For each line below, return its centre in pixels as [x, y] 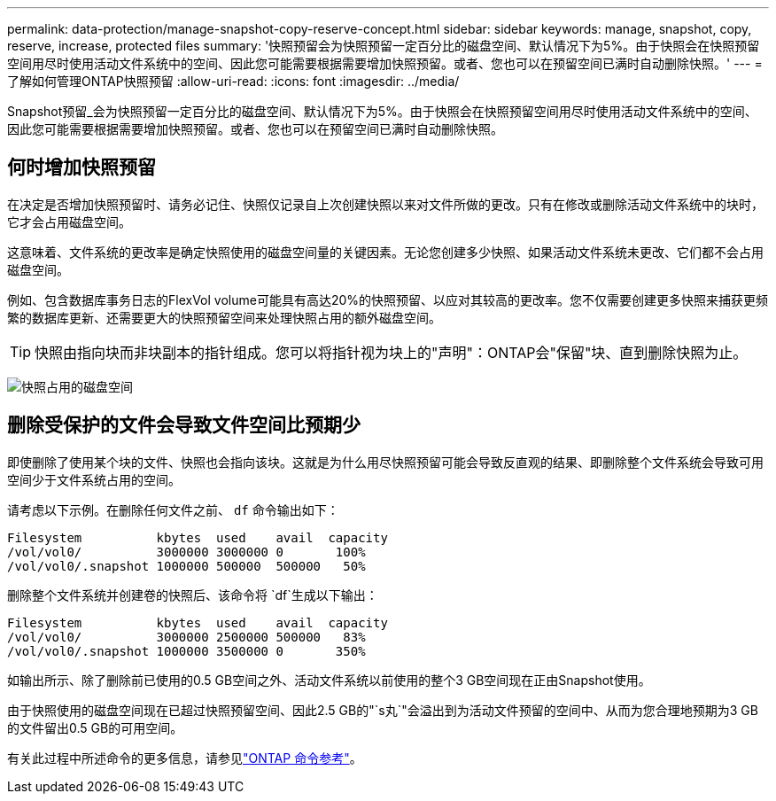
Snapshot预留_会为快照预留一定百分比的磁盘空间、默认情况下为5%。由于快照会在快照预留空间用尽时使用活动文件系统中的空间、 [382, 111]
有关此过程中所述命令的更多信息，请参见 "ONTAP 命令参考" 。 [185, 758]
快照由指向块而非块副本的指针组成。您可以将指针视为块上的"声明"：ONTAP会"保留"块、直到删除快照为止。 [391, 352]
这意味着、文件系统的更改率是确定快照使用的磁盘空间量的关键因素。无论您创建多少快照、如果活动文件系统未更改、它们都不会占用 [385, 252]
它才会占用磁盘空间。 [69, 222]
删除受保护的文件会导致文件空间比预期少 [184, 425]
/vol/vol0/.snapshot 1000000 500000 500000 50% [186, 566]
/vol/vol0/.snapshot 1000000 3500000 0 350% [186, 651]
